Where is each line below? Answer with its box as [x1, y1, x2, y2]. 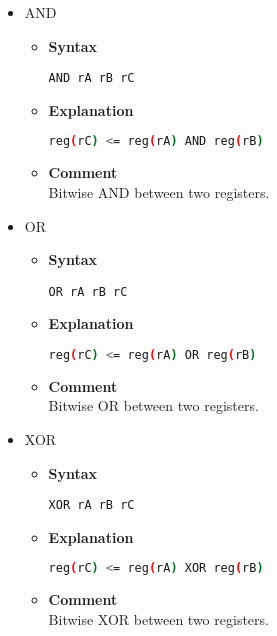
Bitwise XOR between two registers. [48, 608, 269, 629]
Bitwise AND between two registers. [48, 181, 270, 202]
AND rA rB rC [48, 71, 135, 86]
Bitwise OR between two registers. [48, 395, 259, 416]
